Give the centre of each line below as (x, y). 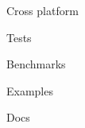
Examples (30, 90)
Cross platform (42, 10)
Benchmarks (36, 64)
